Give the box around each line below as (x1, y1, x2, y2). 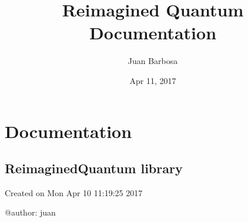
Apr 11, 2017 (129, 74, 176, 86)
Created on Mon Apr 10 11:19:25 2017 (5, 186, 143, 199)
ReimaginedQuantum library (5, 159, 183, 177)
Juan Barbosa (128, 55, 178, 67)
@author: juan (5, 206, 56, 218)
